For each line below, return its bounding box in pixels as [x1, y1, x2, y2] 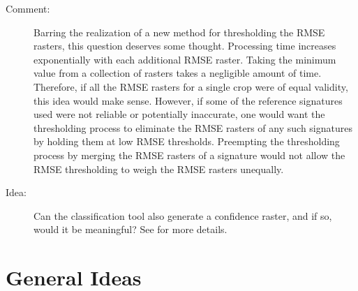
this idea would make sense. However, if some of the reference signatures [33, 93, 343, 107]
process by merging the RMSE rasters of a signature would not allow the [33, 147, 345, 162]
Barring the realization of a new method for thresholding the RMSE [33, 24, 325, 39]
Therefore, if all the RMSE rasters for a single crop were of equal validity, [33, 79, 348, 94]
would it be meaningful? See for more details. [33, 222, 228, 237]
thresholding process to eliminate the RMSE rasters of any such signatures [33, 120, 352, 135]
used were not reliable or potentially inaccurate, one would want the [33, 107, 325, 121]
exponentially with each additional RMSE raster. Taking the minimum [33, 52, 336, 66]
